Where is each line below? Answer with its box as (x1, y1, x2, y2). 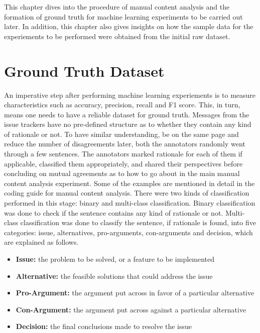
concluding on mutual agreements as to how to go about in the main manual (4, 168, 240, 179)
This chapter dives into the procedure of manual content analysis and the (4, 2, 230, 12)
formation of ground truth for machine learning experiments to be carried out (4, 11, 243, 22)
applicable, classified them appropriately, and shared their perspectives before (4, 158, 243, 169)
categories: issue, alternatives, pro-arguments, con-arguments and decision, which (4, 227, 253, 237)
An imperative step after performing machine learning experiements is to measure (4, 89, 256, 100)
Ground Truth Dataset (4, 60, 165, 81)
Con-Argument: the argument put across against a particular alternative (16, 304, 246, 314)
